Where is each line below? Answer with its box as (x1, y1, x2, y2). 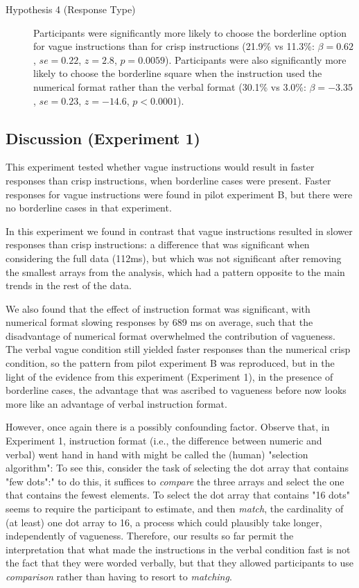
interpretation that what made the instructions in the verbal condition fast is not (6, 542, 351, 556)
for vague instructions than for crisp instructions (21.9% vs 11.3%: (33, 39, 315, 53)
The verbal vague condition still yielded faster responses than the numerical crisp (6, 342, 351, 356)
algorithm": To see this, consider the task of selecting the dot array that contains (6, 460, 349, 475)
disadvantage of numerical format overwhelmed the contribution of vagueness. (6, 328, 335, 343)
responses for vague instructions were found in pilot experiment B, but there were (6, 187, 353, 201)
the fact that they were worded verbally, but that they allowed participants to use (6, 555, 353, 570)
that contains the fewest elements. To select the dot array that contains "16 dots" (6, 487, 351, 502)
